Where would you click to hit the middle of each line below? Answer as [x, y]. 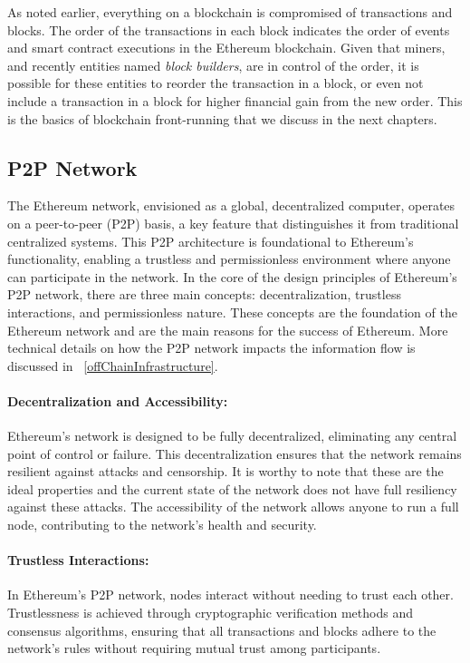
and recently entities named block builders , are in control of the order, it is [213, 65]
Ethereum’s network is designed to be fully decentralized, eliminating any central [232, 436]
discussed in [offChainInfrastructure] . [113, 365]
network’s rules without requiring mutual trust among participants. [194, 648]
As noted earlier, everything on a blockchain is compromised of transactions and [230, 12]
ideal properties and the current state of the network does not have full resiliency [232, 488]
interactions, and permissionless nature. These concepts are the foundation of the [232, 312]
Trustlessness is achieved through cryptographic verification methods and [210, 613]
